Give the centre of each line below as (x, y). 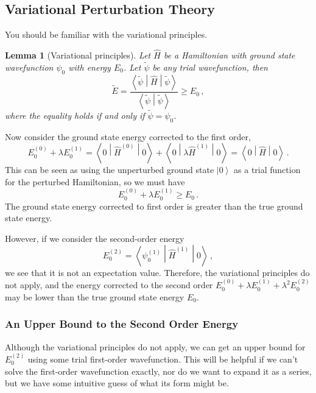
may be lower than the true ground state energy (95, 296)
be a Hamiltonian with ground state (229, 55)
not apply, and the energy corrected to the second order (109, 285)
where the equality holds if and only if (75, 115)
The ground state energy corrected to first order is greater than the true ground (154, 206)
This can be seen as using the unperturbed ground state (110, 170)
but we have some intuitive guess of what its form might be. (117, 383)
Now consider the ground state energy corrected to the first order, (128, 136)
